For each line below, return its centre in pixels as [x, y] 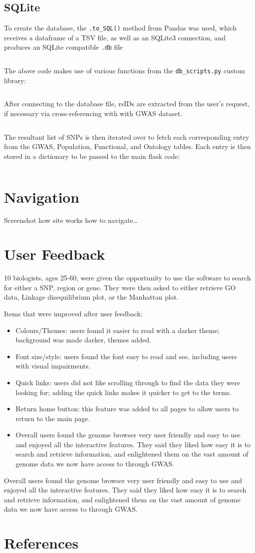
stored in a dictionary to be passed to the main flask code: [92, 156]
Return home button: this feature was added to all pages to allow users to [127, 409]
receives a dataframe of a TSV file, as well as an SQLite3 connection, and [115, 37]
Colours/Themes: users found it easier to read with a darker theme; [117, 330]
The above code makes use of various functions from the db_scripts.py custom [125, 71]
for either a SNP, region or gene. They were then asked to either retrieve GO [120, 287]
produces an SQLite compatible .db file [64, 47]
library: [15, 80]
